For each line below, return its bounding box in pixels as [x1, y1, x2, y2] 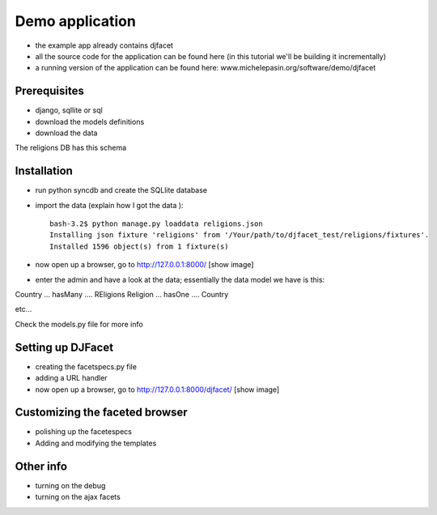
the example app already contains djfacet [35, 40, 174, 50]
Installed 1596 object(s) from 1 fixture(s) [49, 241, 230, 251]
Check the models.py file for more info [15, 319, 143, 329]
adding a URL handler [35, 373, 108, 383]
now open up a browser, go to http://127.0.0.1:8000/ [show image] [35, 260, 254, 270]
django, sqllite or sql [35, 105, 103, 115]
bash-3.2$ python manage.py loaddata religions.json [49, 219, 263, 228]
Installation [15, 164, 73, 178]
